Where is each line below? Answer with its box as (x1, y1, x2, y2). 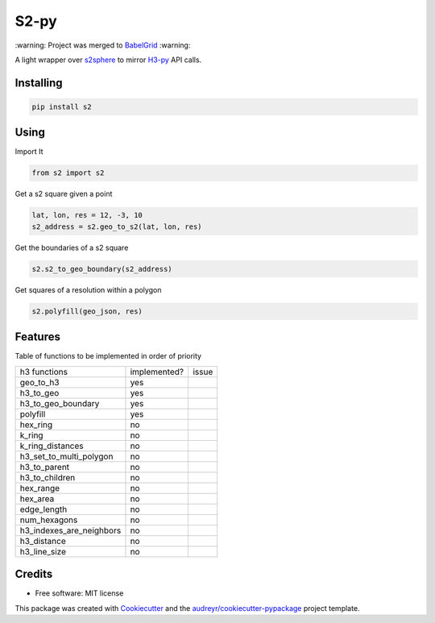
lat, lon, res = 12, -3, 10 (31, 210, 143, 220)
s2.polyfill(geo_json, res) (31, 306, 143, 316)
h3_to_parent (19, 461, 70, 472)
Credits (14, 567, 53, 581)
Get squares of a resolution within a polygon (14, 285, 162, 294)
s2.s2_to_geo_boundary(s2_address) (31, 264, 172, 273)
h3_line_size (19, 546, 66, 557)
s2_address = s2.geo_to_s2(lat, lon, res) (31, 222, 202, 231)
